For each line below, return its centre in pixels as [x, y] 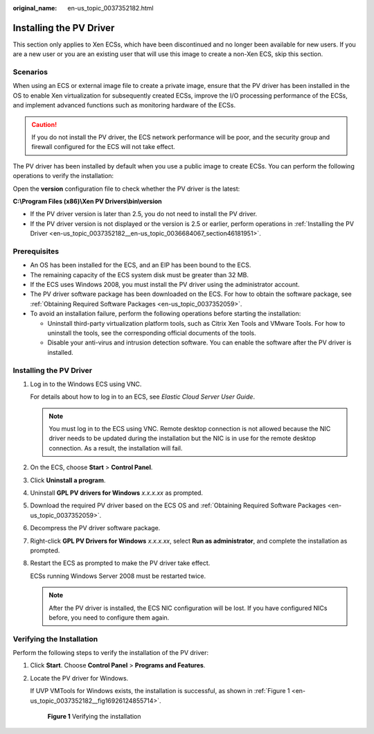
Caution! [44, 124]
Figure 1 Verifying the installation [94, 717]
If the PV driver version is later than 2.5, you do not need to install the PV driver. [144, 214]
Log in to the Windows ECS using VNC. [86, 384]
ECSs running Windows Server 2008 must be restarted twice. [118, 576]
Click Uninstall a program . [68, 480]
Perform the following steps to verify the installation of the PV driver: [111, 653]
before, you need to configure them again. [109, 618]
